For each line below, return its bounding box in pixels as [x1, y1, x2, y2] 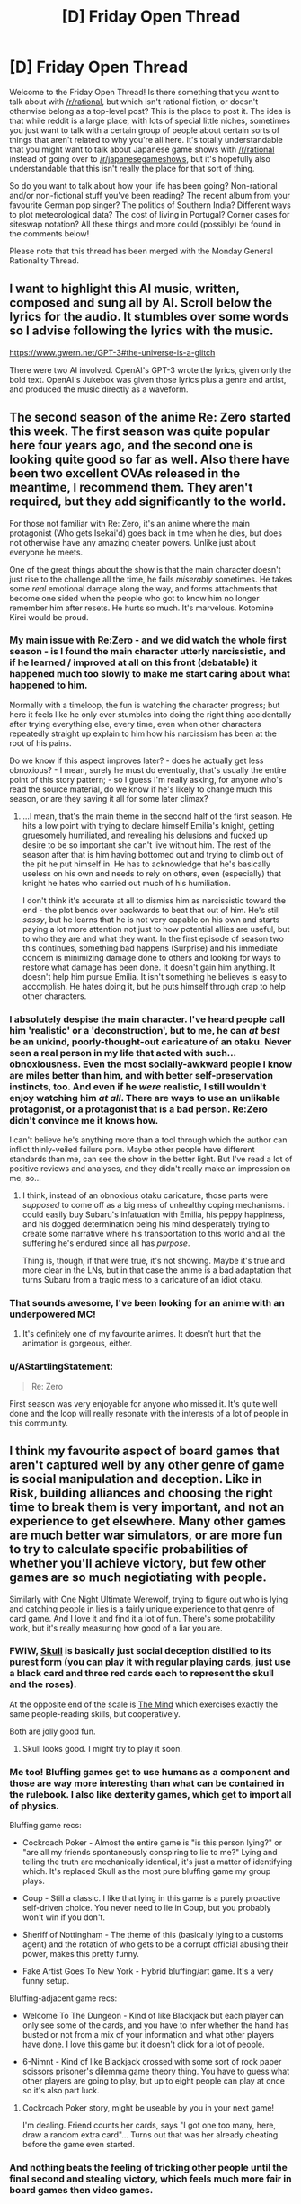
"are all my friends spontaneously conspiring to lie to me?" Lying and [22, 1847, 278, 1858]
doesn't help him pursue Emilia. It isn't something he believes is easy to [22, 971, 288, 982]
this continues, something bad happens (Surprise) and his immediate [22, 942, 279, 954]
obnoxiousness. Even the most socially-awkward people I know [9, 1058, 293, 1071]
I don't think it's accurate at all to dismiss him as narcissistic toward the [22, 894, 286, 905]
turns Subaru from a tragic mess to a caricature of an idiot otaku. [22, 1275, 263, 1285]
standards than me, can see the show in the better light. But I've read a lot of [9, 1153, 293, 1165]
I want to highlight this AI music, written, [9, 281, 240, 297]
